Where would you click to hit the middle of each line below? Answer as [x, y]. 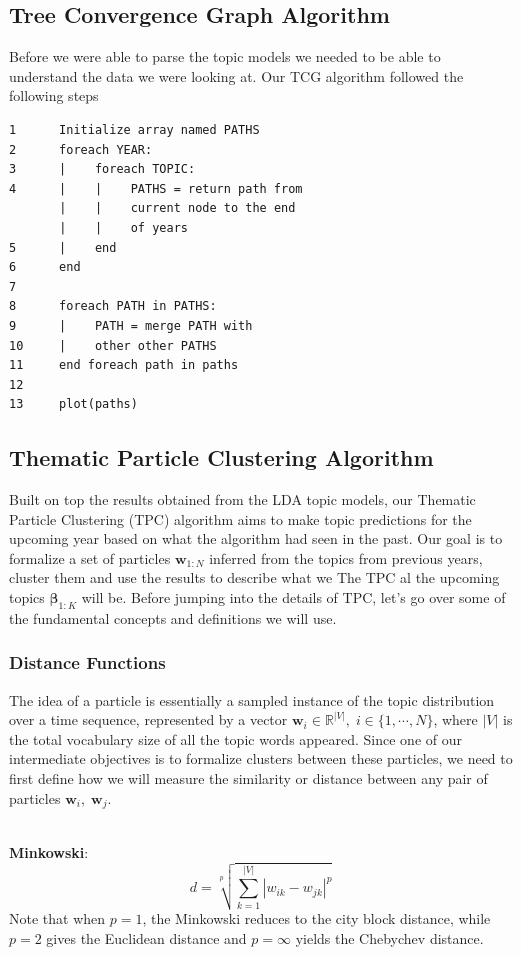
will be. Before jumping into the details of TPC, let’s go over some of [293, 597]
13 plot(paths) [73, 404]
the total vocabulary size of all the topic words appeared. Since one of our [235, 738]
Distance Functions [87, 662]
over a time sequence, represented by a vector [148, 719]
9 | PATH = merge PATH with [131, 325]
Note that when [57, 918]
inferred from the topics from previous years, [346, 557]
